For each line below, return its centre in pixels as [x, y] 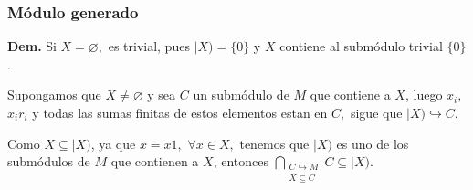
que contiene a [350, 95]
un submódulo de [241, 95]
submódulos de [49, 161]
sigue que [376, 112]
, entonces [241, 161]
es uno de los [373, 143]
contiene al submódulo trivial [361, 46]
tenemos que [274, 143]
